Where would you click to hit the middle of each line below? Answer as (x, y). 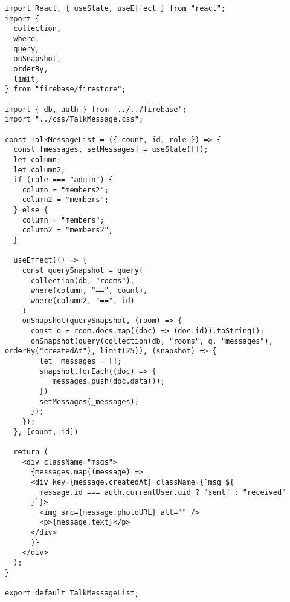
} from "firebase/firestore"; (66, 89)
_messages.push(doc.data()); (106, 381)
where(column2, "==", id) (82, 301)
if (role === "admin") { (63, 180)
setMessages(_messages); (89, 401)
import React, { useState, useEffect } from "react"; (115, 8)
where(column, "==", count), (89, 291)
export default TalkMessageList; (72, 593)
